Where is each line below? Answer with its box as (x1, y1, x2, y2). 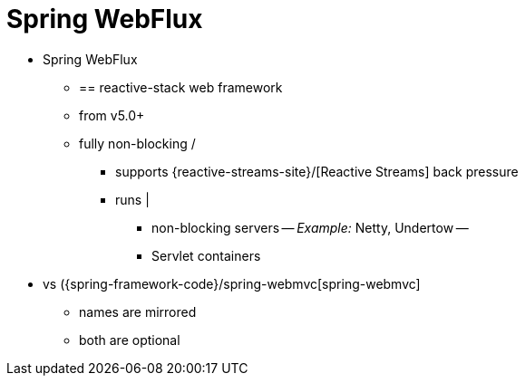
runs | (115, 191, 150, 207)
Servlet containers (151, 247, 261, 263)
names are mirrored (79, 303, 197, 320)
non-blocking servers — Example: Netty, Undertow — (151, 219, 469, 235)
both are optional (79, 331, 180, 348)
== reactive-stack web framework (79, 79, 283, 95)
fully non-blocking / (79, 135, 196, 151)
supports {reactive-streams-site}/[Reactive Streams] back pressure (115, 163, 519, 179)
